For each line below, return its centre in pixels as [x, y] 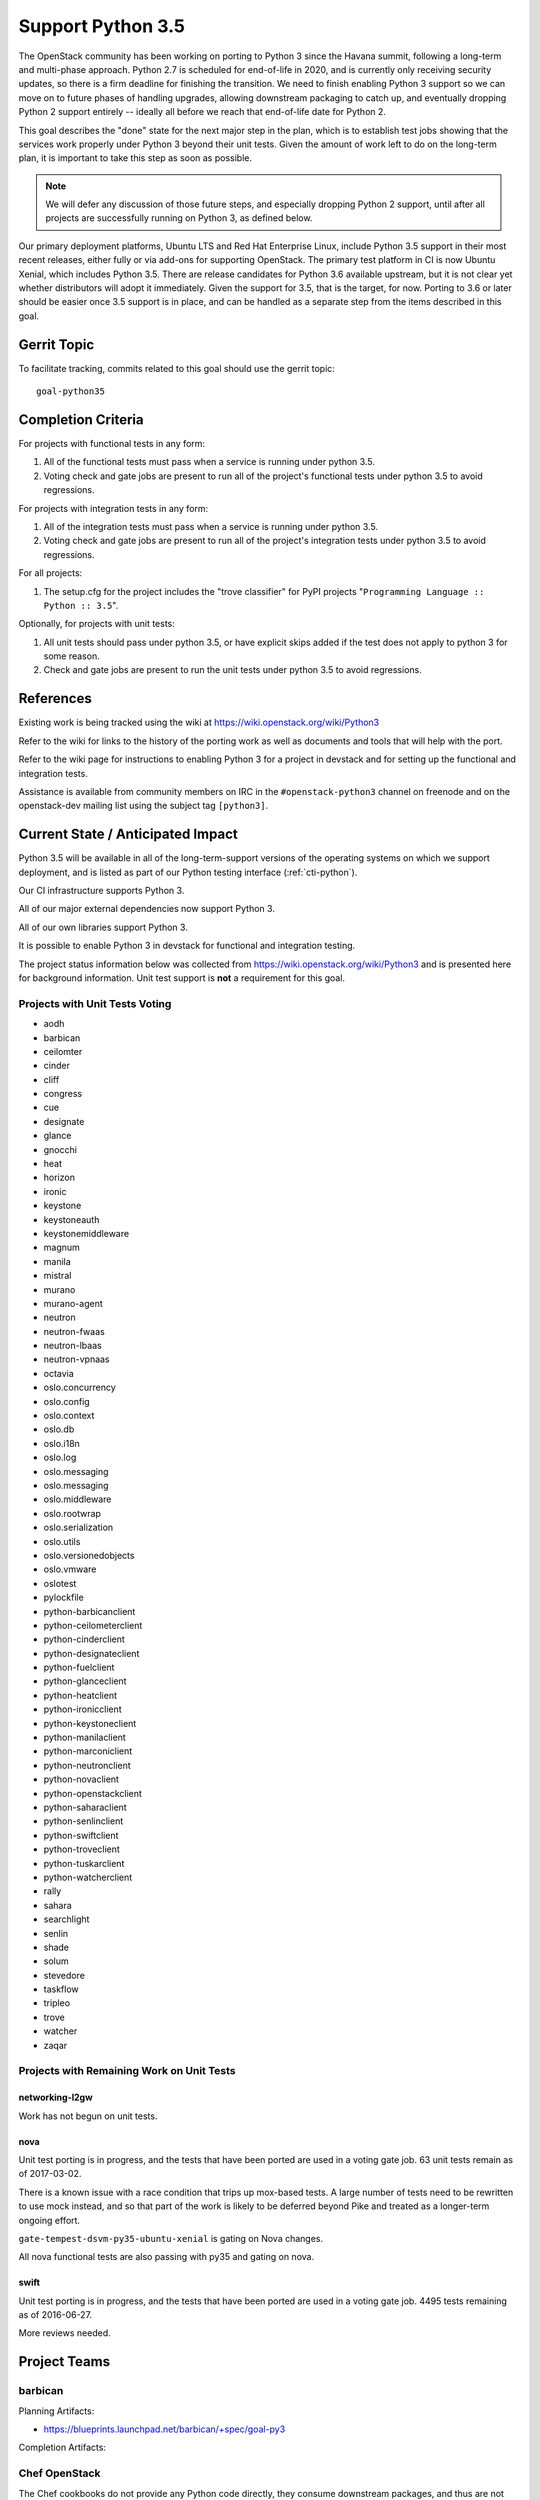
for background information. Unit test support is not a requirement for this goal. [181, 977]
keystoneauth [71, 1219]
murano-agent [73, 1303]
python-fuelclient [79, 1667]
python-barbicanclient [89, 1611]
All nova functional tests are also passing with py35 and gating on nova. [166, 2257]
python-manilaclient [85, 1737]
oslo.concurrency [80, 1387]
